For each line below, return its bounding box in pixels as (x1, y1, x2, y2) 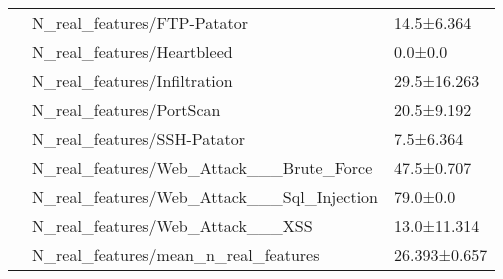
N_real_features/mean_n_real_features (32, 243, 320, 266)
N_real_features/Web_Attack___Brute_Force (32, 156, 373, 179)
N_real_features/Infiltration (32, 69, 233, 92)
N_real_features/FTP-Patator (32, 11, 249, 34)
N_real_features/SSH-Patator (32, 127, 245, 150)
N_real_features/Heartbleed (32, 40, 233, 63)
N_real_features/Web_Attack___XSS (32, 214, 313, 237)
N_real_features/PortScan (32, 98, 221, 121)
